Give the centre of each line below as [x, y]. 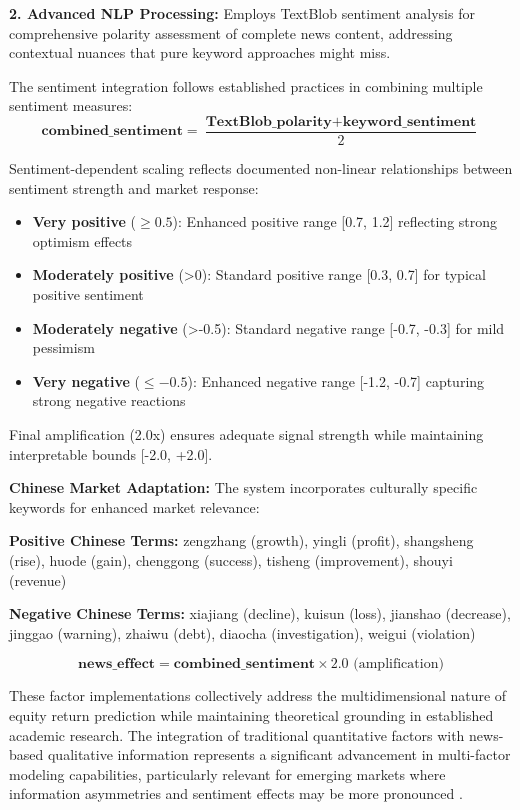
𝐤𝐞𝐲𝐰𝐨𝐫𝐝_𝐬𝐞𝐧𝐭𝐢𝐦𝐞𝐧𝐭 [409, 121]
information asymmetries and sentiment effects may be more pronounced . [236, 793]
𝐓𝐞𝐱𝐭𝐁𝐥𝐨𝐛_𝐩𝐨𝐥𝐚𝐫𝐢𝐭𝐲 [268, 121]
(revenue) [38, 579]
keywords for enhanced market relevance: [134, 506]
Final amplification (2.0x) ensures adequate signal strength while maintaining [246, 433]
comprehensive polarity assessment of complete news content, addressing [231, 32]
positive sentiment [88, 294]
